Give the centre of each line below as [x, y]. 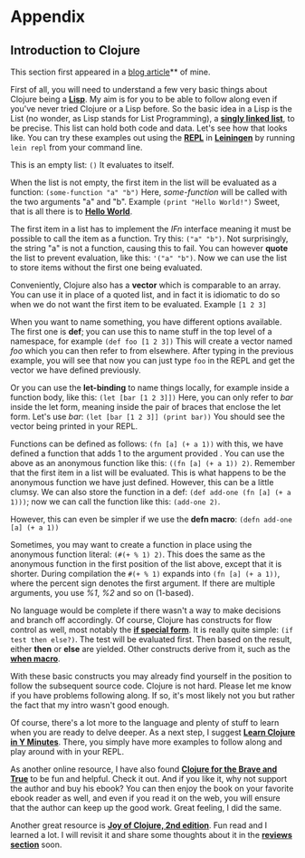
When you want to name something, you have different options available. [146, 322]
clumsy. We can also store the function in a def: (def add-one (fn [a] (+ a [151, 492]
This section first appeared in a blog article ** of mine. [110, 72]
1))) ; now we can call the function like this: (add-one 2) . [115, 502]
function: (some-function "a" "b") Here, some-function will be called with [149, 192]
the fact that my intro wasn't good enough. [90, 705]
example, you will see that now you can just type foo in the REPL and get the [152, 361]
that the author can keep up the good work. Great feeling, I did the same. [146, 808]
